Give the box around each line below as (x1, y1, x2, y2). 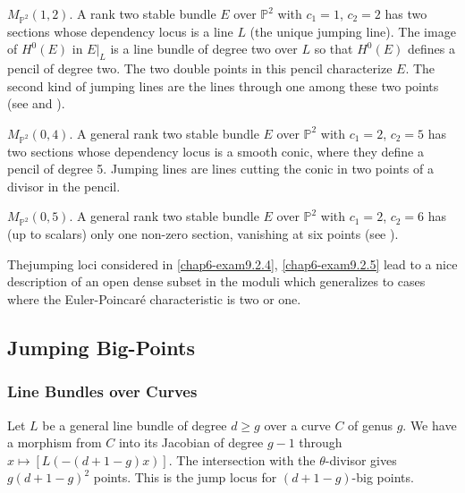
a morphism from (7, 433, 102, 452)
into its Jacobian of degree (118, 433, 264, 452)
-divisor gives (325, 450, 397, 469)
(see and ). (7, 94, 65, 113)
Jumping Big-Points (7, 333, 195, 361)
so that (314, 39, 353, 58)
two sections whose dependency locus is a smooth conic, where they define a (7, 141, 424, 160)
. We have (402, 415, 457, 434)
